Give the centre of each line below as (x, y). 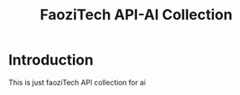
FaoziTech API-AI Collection (136, 15)
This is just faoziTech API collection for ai (77, 82)
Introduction (51, 60)
